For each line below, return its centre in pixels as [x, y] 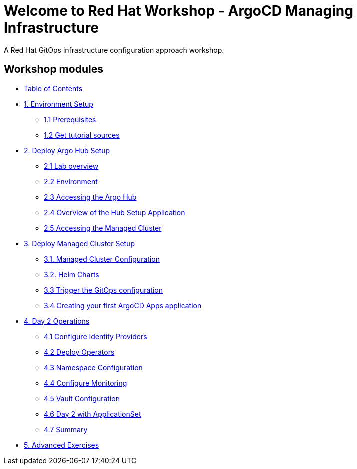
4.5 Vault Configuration [82, 398]
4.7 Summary [66, 429]
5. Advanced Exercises [62, 445]
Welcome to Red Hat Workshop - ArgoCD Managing [179, 11]
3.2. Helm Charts [72, 274]
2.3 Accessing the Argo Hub [90, 197]
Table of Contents [53, 88]
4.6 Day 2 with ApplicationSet [93, 414]
